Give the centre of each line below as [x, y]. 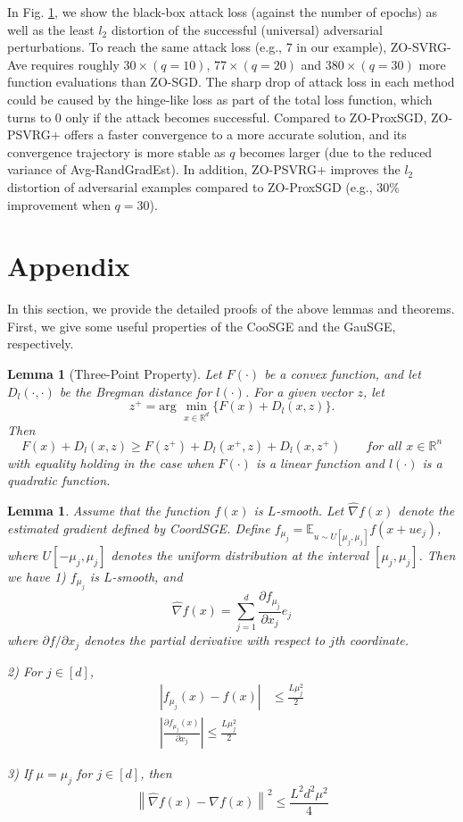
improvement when [59, 204]
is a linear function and [320, 462]
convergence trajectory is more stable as [116, 151]
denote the [426, 511]
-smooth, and [147, 576]
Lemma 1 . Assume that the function [109, 511]
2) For [25, 671]
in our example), [342, 47]
